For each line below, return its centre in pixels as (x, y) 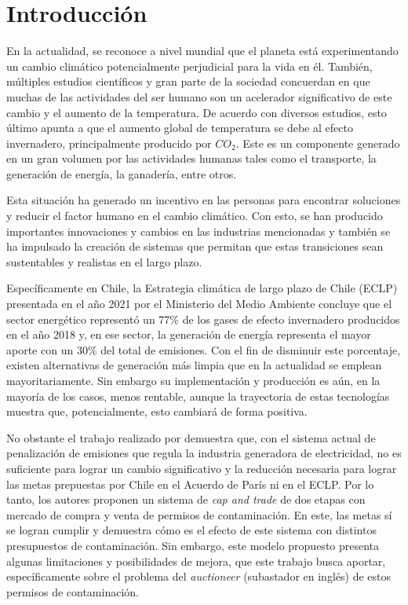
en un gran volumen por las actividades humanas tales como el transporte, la (191, 158)
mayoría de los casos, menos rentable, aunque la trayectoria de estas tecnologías (198, 396)
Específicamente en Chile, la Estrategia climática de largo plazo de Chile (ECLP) (202, 288)
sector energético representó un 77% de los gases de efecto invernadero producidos (203, 319)
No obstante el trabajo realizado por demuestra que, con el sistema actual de (191, 437)
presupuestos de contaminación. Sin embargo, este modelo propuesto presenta (193, 545)
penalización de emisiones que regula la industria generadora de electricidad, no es (204, 453)
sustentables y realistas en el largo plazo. (104, 261)
